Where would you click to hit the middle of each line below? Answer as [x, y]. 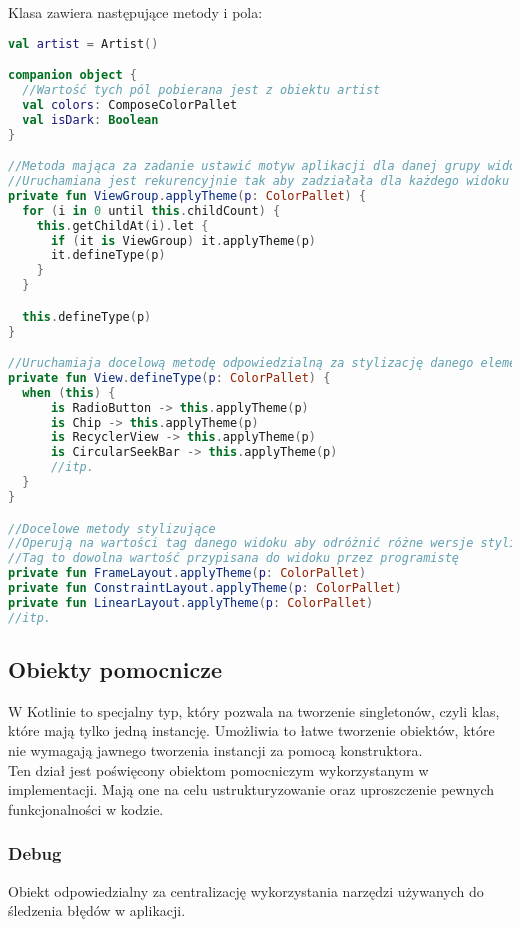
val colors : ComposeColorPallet [130, 104]
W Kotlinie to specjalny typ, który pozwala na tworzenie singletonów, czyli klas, [254, 710]
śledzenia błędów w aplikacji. [97, 910]
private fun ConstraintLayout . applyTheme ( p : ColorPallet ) [205, 588]
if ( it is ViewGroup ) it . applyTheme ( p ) [183, 240]
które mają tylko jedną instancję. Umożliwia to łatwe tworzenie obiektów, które [251, 730]
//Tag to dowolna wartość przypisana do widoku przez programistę [234, 558]
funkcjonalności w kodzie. [86, 808]
